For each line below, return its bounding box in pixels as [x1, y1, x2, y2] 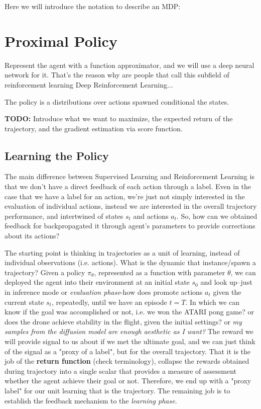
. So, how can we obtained [177, 210, 257, 221]
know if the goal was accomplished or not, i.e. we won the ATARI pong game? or [5, 306, 254, 317]
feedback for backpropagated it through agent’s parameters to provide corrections [5, 220, 255, 231]
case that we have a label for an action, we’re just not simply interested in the [5, 191, 245, 201]
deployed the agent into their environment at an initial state [5, 277, 190, 287]
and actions [133, 210, 169, 221]
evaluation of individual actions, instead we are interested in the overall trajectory [5, 201, 257, 211]
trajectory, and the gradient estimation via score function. [5, 123, 183, 133]
